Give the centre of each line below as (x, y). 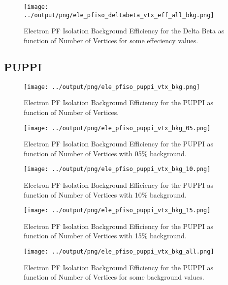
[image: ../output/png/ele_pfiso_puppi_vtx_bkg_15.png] (117, 211)
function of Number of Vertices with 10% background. (105, 194)
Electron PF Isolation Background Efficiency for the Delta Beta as (124, 31)
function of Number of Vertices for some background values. (114, 277)
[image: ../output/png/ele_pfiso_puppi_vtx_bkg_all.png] (119, 252)
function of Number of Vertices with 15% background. (105, 236)
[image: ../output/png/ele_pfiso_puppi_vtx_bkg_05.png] (117, 128)
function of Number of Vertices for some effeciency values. (111, 40)
